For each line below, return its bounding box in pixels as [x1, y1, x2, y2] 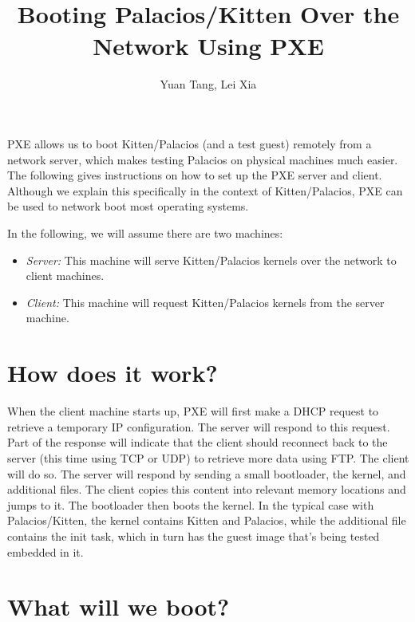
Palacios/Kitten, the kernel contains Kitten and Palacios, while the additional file [7, 512, 406, 529]
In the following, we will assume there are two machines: [7, 225, 283, 242]
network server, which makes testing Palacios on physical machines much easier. [7, 151, 398, 167]
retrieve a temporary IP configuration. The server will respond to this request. [7, 418, 390, 435]
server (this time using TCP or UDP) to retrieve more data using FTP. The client [7, 449, 409, 466]
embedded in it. [7, 543, 84, 560]
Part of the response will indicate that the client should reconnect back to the [7, 434, 388, 451]
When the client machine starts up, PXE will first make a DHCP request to [7, 403, 379, 419]
